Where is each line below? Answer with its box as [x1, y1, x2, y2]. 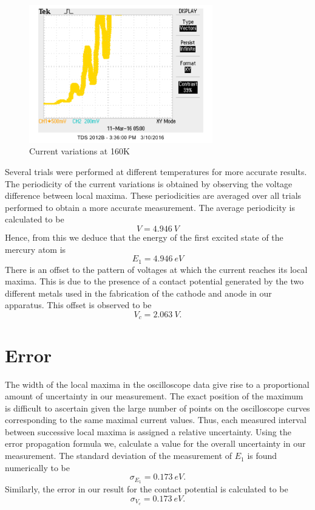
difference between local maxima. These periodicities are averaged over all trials [5, 189, 302, 202]
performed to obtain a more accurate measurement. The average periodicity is [5, 201, 295, 213]
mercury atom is [5, 243, 66, 255]
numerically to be [5, 461, 70, 474]
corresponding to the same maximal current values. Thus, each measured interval [5, 413, 307, 426]
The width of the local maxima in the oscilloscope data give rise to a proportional [5, 377, 310, 390]
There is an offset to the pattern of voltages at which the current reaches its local [5, 263, 308, 275]
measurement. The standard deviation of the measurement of [5, 449, 232, 462]
